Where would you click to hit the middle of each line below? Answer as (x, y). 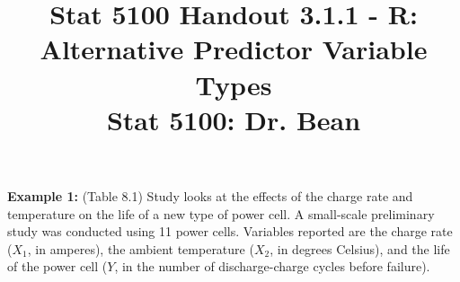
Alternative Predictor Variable (234, 49)
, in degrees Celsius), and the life (360, 248)
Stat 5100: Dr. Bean (234, 119)
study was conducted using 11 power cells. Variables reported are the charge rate (230, 231)
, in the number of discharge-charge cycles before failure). (272, 266)
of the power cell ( (57, 266)
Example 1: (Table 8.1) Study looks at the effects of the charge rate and (210, 195)
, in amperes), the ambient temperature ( (141, 248)
